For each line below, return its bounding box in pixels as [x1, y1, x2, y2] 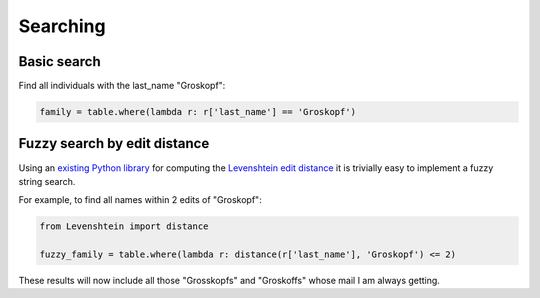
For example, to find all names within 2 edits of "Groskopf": [18, 194, 262, 206]
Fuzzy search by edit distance [18, 135, 210, 152]
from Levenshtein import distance [39, 221, 209, 232]
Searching [18, 15, 106, 37]
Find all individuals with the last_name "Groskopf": [18, 80, 226, 92]
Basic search [18, 53, 102, 70]
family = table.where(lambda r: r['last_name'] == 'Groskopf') [39, 106, 357, 118]
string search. [18, 175, 76, 187]
